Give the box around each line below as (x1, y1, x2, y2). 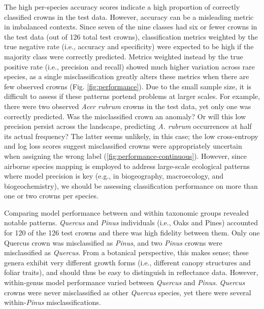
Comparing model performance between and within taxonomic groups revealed (4, 207, 249, 218)
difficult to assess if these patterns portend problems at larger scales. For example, (4, 91, 260, 101)
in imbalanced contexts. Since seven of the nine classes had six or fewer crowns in (4, 21, 257, 32)
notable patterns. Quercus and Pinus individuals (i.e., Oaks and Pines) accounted (4, 217, 258, 228)
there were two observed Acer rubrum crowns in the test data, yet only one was (4, 100, 251, 111)
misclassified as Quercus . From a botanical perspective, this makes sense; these (4, 247, 249, 258)
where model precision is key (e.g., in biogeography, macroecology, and (4, 170, 223, 181)
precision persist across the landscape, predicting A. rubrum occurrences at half (4, 121, 252, 131)
